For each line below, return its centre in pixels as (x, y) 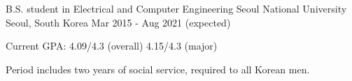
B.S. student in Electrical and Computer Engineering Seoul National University (176, 8)
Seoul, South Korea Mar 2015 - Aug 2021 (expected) (118, 22)
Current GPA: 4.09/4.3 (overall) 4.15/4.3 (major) (112, 46)
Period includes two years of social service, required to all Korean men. (158, 69)
